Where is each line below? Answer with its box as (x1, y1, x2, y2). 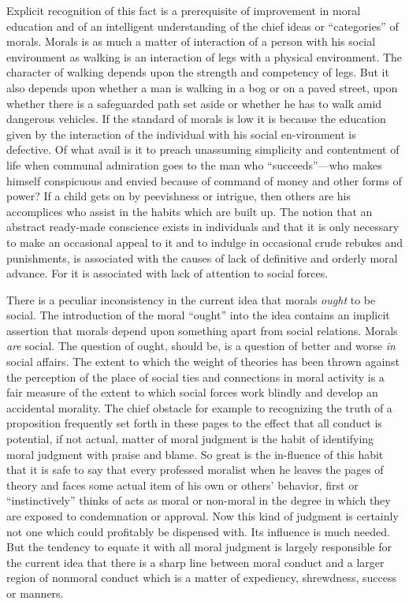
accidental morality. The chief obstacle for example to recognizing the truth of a (6, 399, 392, 416)
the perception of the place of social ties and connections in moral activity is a (6, 368, 385, 385)
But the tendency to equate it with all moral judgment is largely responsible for (6, 539, 392, 555)
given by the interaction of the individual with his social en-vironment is (6, 125, 356, 142)
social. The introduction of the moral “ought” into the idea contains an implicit (6, 307, 390, 323)
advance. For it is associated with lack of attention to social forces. (6, 265, 329, 281)
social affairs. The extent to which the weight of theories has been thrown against (6, 353, 400, 370)
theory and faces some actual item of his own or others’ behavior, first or (6, 476, 359, 493)
